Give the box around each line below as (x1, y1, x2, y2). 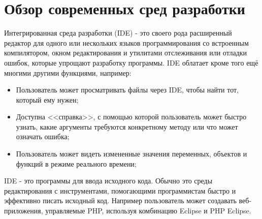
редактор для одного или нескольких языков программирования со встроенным (4, 37, 249, 48)
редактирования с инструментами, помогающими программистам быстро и (4, 185, 236, 196)
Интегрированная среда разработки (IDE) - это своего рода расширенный (4, 27, 232, 38)
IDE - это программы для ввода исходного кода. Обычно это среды (4, 175, 213, 186)
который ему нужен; (16, 94, 79, 105)
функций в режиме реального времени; (16, 158, 137, 169)
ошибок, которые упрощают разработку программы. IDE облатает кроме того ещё (4, 57, 258, 68)
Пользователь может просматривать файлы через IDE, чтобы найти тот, (16, 84, 239, 95)
